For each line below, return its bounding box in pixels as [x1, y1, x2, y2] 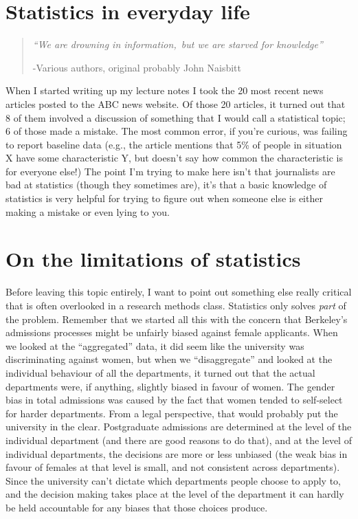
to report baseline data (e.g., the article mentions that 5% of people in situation [5, 137, 342, 151]
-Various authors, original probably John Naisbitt [32, 60, 242, 74]
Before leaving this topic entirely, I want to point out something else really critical [5, 285, 352, 299]
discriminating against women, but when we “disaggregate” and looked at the [5, 352, 333, 366]
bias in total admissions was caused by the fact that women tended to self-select [5, 393, 343, 407]
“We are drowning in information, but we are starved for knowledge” [32, 37, 323, 52]
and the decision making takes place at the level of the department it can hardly [5, 487, 344, 501]
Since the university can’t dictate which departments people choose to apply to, [5, 473, 341, 487]
